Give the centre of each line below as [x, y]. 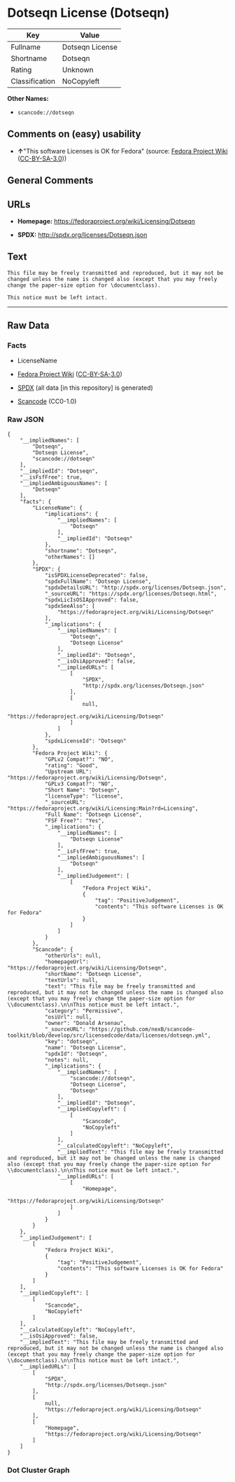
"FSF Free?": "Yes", [74, 821]
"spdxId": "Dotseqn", [76, 1054]
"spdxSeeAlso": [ [70, 606]
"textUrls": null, [71, 980]
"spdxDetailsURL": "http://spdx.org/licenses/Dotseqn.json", [136, 587]
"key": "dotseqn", [71, 1041]
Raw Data [29, 326]
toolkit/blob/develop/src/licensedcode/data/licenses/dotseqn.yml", [109, 1035]
